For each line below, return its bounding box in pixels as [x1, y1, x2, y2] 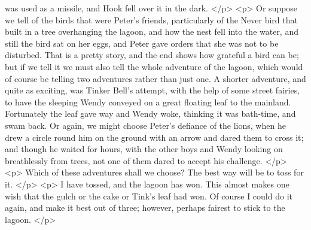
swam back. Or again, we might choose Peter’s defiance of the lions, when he [5, 119, 286, 131]
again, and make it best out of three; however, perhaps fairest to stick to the [5, 201, 285, 214]
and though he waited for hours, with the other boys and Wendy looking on [5, 143, 283, 155]
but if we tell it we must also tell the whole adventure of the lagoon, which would [5, 60, 303, 72]
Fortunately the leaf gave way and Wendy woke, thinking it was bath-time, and [5, 107, 296, 120]
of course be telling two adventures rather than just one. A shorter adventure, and [5, 72, 306, 84]
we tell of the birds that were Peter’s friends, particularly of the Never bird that [5, 13, 298, 26]
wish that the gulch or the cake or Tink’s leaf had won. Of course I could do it [5, 189, 292, 202]
